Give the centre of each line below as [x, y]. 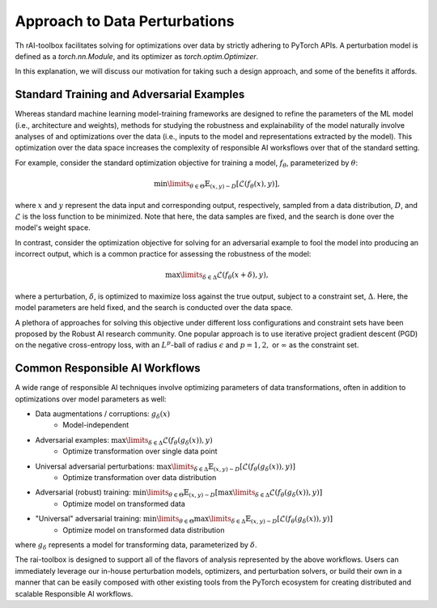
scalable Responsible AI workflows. [74, 593]
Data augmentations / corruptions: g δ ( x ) [103, 415]
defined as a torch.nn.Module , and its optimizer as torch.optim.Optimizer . [137, 56]
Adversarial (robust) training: [83, 492]
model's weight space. [53, 227]
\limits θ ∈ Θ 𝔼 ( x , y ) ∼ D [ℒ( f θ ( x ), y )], [223, 185]
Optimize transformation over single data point [140, 451]
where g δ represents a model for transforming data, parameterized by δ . [136, 545]
